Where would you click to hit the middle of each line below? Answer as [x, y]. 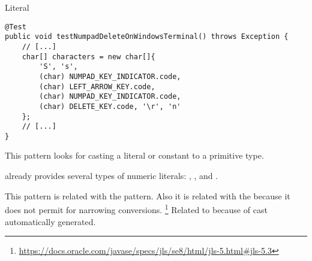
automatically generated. [50, 221]
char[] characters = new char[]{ [88, 57]
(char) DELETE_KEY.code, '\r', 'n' [110, 106]
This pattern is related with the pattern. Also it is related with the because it [148, 195]
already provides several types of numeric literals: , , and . [112, 176]
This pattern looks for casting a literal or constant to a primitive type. [134, 155]
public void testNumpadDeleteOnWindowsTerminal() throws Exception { [147, 37]
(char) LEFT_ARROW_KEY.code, [97, 87]
